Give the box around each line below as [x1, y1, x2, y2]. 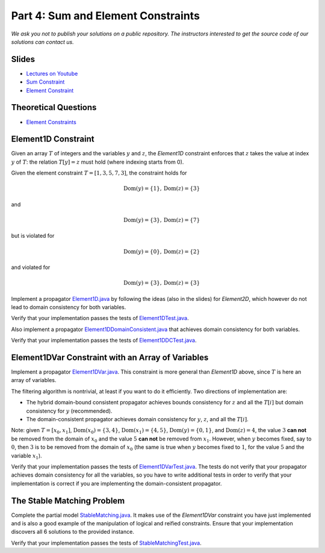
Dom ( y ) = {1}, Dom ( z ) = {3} [123, 185, 200, 192]
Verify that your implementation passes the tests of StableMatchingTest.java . [11, 539, 202, 546]
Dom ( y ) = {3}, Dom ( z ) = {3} [123, 280, 200, 286]
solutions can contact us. [11, 38, 75, 45]
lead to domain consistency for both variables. [11, 303, 126, 310]
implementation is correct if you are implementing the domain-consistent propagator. [11, 480, 222, 487]
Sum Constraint [26, 78, 65, 85]
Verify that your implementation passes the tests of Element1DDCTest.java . [11, 337, 197, 344]
